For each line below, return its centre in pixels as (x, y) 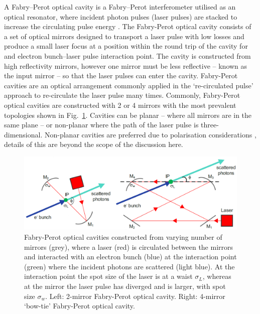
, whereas (217, 276)
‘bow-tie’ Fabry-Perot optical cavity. (80, 306)
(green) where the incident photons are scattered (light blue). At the (129, 266)
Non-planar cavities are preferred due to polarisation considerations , (150, 134)
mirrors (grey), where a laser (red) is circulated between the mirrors (129, 247)
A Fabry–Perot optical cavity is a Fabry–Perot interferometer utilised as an (120, 7)
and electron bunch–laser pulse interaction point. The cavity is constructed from (127, 55)
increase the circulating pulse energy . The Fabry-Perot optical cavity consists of (128, 26)
